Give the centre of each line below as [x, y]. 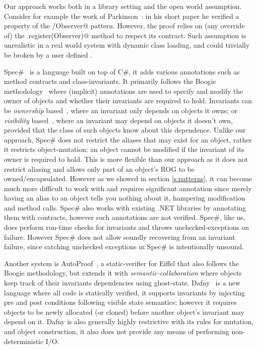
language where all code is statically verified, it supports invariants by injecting [125, 292]
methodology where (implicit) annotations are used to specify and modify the [124, 91]
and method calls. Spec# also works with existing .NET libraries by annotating [125, 207]
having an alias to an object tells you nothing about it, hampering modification [125, 198]
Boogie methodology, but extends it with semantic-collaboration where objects [123, 273]
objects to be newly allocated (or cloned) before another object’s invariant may [124, 312]
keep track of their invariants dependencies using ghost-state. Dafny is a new [122, 283]
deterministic [24, 341]
